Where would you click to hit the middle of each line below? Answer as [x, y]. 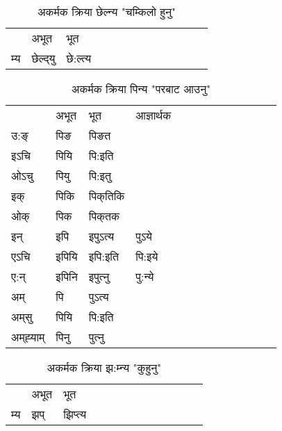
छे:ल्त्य [79, 58]
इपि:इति [103, 256]
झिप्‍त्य [75, 414]
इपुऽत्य [101, 236]
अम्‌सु [22, 317]
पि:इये [147, 256]
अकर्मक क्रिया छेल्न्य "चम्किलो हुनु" [107, 11]
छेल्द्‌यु [43, 58]
